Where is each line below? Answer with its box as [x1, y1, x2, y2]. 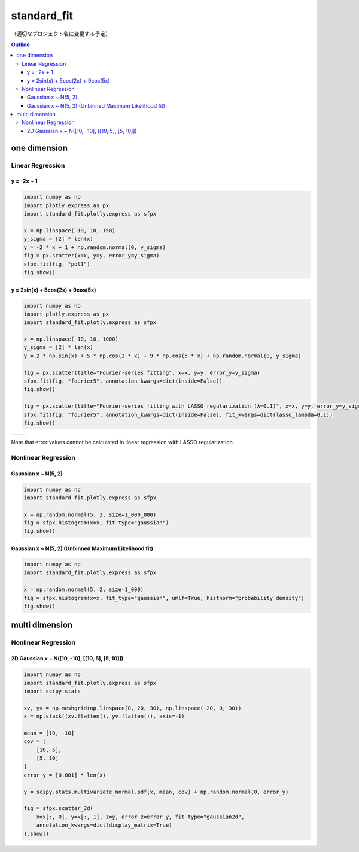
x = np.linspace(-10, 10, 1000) [23, 336, 119, 342]
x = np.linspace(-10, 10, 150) [23, 227, 116, 234]
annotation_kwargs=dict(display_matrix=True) [36, 822, 172, 829]
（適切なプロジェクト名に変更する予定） [11, 30, 111, 37]
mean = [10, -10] [23, 729, 75, 736]
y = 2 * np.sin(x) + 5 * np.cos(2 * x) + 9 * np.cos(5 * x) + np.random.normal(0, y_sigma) [23, 352, 302, 359]
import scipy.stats [23, 687, 81, 695]
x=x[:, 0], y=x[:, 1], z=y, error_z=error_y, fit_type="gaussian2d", [36, 813, 245, 820]
